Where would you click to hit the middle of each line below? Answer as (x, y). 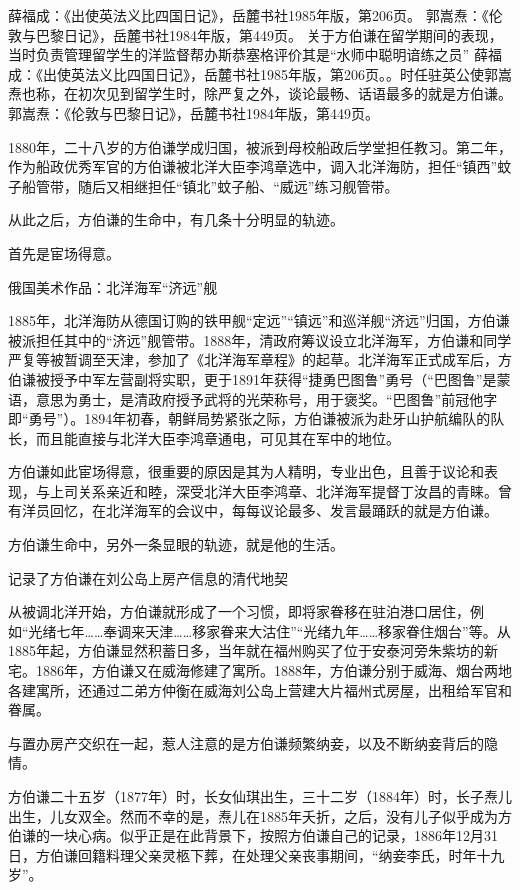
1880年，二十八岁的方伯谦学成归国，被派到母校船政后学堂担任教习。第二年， (260, 146)
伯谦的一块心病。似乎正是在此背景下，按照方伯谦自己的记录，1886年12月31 (253, 835)
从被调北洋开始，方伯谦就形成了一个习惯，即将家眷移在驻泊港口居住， (239, 611)
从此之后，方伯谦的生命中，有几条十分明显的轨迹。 (176, 219)
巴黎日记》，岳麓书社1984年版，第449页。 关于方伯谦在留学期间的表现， (269, 34)
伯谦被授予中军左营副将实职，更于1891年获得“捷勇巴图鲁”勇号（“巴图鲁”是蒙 (259, 378)
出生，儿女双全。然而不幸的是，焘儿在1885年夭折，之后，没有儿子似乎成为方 (260, 815)
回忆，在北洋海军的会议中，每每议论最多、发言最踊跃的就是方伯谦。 (273, 510)
